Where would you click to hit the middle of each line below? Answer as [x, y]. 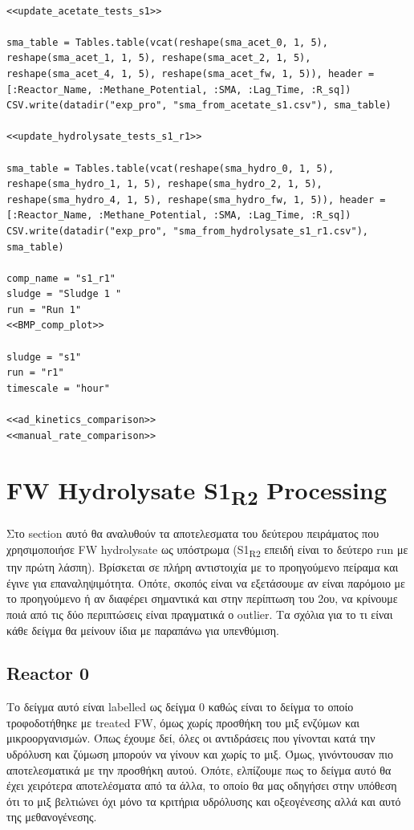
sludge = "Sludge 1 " [64, 294]
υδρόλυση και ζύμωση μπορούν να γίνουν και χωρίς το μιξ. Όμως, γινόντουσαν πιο [200, 754]
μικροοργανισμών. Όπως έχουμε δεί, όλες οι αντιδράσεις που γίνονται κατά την [191, 738]
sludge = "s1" [44, 357]
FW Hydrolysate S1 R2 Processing [197, 492]
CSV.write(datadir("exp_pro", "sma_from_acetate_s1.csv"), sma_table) [199, 106]
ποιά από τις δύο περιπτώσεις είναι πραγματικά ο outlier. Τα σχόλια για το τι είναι [200, 614]
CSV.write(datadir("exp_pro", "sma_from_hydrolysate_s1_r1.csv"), [188, 231]
